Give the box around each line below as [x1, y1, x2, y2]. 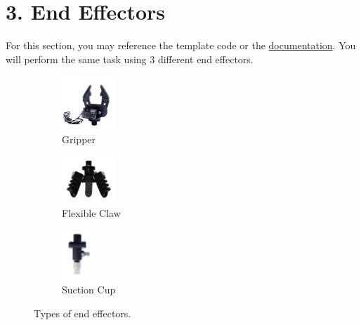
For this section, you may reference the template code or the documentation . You [6, 38, 356, 53]
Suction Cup [62, 282, 116, 297]
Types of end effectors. [34, 305, 131, 320]
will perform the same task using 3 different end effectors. [6, 51, 254, 66]
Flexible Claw [62, 205, 121, 220]
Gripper [62, 132, 96, 147]
